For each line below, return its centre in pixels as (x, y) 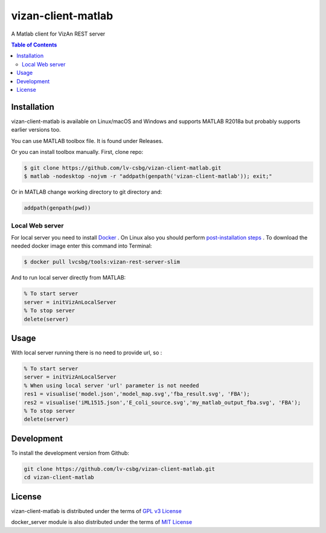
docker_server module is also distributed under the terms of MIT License (102, 522)
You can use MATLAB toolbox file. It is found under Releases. (87, 141)
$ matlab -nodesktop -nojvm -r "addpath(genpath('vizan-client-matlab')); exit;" (148, 176)
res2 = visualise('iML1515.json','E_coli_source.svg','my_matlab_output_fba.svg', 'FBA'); (162, 402)
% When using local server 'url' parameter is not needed (111, 385)
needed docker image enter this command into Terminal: (81, 246)
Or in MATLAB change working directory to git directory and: (87, 192)
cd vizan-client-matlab (59, 477)
